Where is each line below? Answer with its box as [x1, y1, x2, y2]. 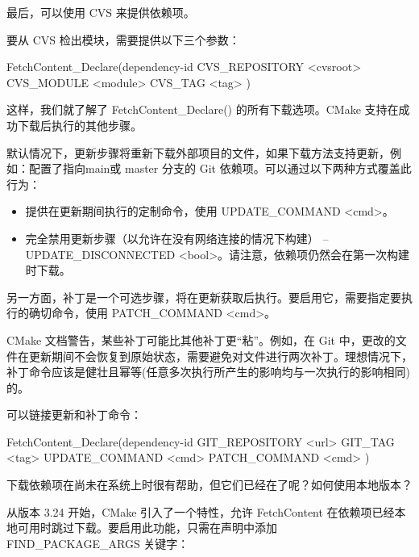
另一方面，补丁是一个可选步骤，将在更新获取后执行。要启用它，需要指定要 [6, 288, 401, 305]
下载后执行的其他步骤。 [17, 116, 142, 133]
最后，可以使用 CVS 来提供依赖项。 [6, 4, 195, 20]
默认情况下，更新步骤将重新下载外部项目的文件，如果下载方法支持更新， [6, 144, 390, 161]
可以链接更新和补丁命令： [6, 406, 142, 423]
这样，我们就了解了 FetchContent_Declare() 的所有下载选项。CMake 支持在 [6, 101, 399, 118]
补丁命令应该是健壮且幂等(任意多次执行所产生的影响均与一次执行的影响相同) [6, 363, 410, 380]
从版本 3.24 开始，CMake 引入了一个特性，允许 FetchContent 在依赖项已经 [6, 503, 395, 520]
